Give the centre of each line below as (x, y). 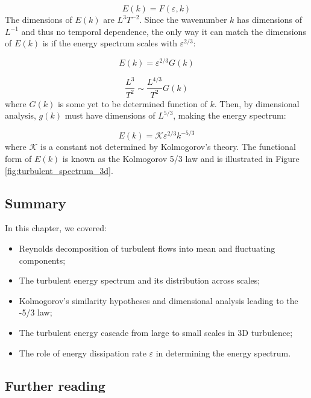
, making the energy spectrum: (230, 115)
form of (18, 159)
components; (42, 260)
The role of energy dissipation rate (83, 353)
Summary (36, 203)
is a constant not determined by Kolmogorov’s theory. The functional (168, 147)
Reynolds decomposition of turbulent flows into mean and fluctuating (147, 248)
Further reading (55, 385)
